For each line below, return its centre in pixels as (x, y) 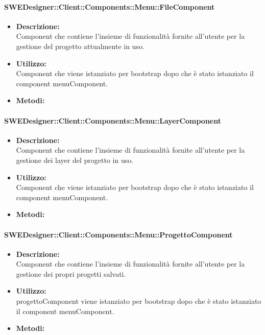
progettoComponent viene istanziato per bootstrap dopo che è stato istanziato (139, 301)
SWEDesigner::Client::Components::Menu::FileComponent (110, 6)
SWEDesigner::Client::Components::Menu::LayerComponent (113, 120)
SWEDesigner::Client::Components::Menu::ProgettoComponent (118, 234)
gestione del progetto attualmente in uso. (80, 46)
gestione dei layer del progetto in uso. (75, 160)
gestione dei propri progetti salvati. (71, 273)
